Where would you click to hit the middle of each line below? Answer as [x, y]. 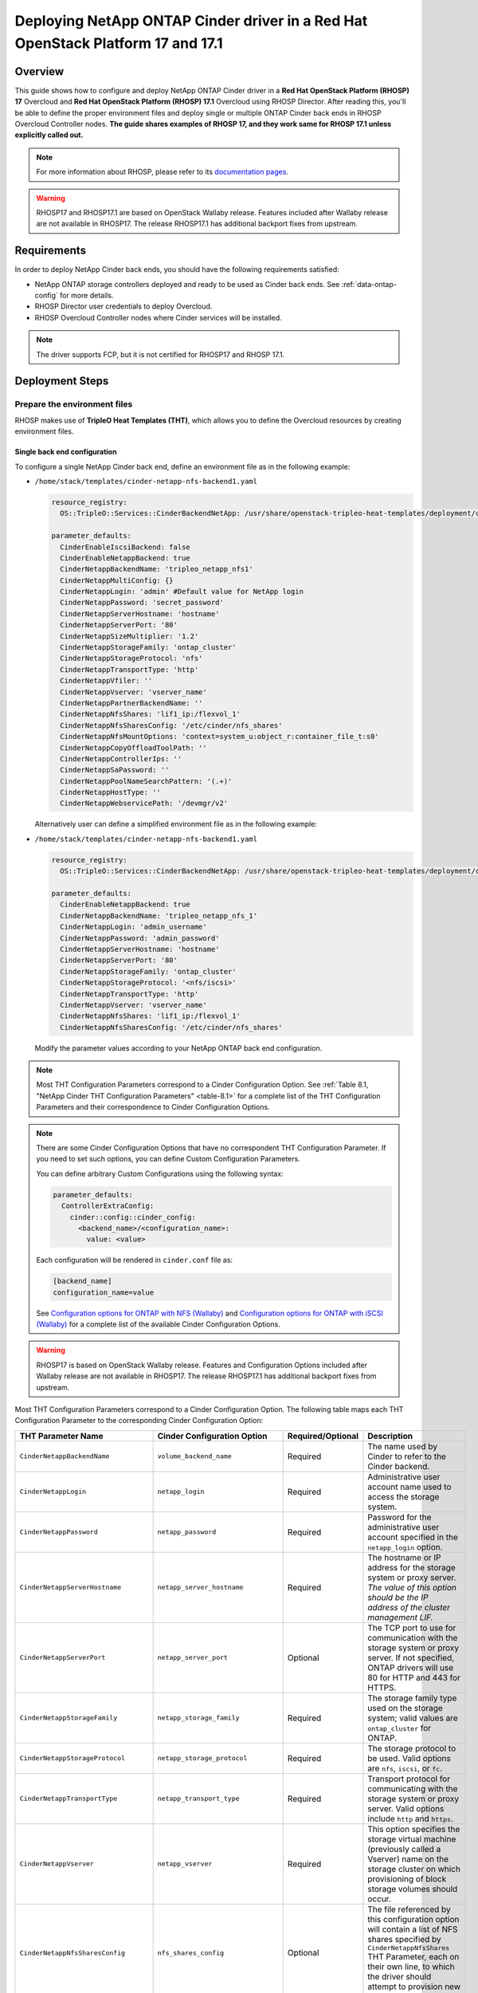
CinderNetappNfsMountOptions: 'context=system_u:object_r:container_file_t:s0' [220, 737]
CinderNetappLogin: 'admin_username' [133, 927]
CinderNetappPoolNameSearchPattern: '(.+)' [146, 781]
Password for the [400, 1517]
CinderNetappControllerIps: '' [121, 759]
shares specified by [404, 1939]
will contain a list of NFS [413, 1929]
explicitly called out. [49, 135]
